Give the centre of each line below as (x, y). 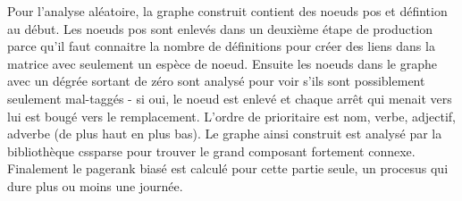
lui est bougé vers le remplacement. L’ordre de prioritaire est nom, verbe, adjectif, (231, 116)
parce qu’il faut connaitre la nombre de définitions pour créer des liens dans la (221, 46)
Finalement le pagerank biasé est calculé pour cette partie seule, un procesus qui (228, 168)
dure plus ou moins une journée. (95, 185)
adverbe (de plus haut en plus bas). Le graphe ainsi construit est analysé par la (225, 134)
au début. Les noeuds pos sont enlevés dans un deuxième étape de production (220, 28)
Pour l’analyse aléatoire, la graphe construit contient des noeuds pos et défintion (227, 11)
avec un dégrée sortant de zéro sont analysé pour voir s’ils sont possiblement (216, 81)
